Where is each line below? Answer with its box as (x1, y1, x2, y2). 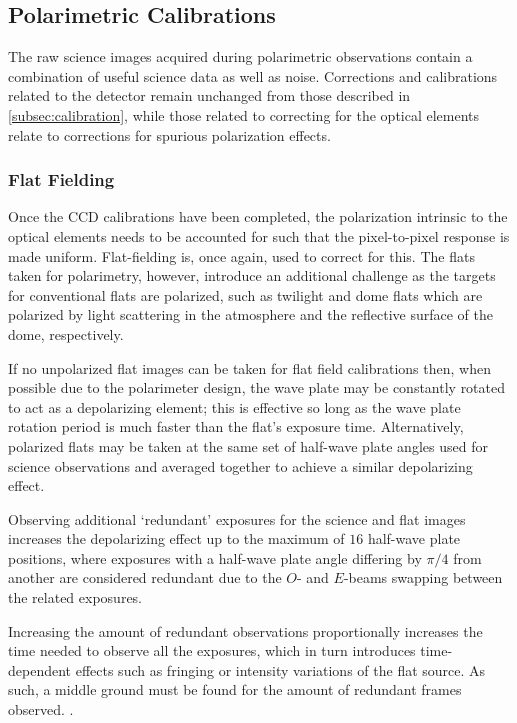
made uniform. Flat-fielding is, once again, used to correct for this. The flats (8, 245, 475, 266)
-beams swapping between (343, 567, 503, 588)
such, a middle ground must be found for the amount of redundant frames (8, 679, 462, 700)
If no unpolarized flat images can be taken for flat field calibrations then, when (8, 357, 491, 378)
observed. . (8, 699, 74, 720)
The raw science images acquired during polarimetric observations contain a (8, 46, 473, 67)
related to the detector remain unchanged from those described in (8, 85, 411, 106)
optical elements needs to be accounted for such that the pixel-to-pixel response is (8, 225, 510, 246)
